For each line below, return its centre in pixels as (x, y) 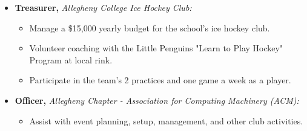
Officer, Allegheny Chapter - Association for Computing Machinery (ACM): (157, 100)
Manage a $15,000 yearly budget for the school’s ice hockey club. (150, 27)
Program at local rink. (71, 59)
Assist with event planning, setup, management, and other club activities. (166, 120)
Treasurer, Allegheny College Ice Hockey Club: (103, 7)
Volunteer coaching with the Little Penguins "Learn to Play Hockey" (156, 48)
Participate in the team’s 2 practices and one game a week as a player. (160, 80)
